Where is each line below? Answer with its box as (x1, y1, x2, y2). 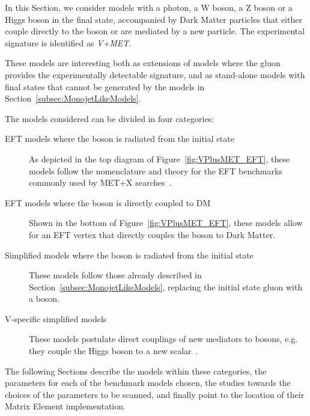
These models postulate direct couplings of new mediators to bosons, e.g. (29, 332, 298, 345)
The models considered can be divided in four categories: (5, 112, 214, 124)
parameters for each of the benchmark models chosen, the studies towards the (5, 376, 291, 389)
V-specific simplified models (5, 312, 107, 325)
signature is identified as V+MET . (5, 36, 132, 49)
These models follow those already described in (29, 269, 202, 281)
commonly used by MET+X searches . (29, 176, 172, 189)
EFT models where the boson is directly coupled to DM (5, 196, 211, 209)
